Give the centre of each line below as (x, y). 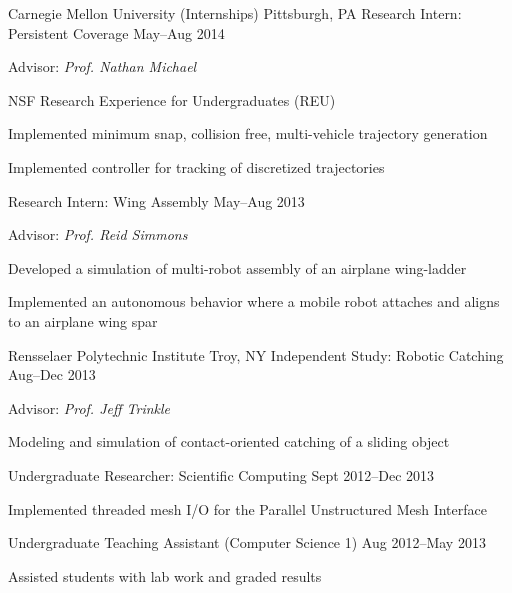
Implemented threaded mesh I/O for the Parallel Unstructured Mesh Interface (247, 508)
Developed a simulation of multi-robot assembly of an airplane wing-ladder (237, 267)
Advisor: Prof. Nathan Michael (102, 66)
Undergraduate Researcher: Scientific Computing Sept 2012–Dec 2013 (221, 474)
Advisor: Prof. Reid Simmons (98, 234)
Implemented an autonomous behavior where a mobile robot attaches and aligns (254, 301)
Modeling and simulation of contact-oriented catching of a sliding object (229, 441)
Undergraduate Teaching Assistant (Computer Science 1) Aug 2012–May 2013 (247, 542)
